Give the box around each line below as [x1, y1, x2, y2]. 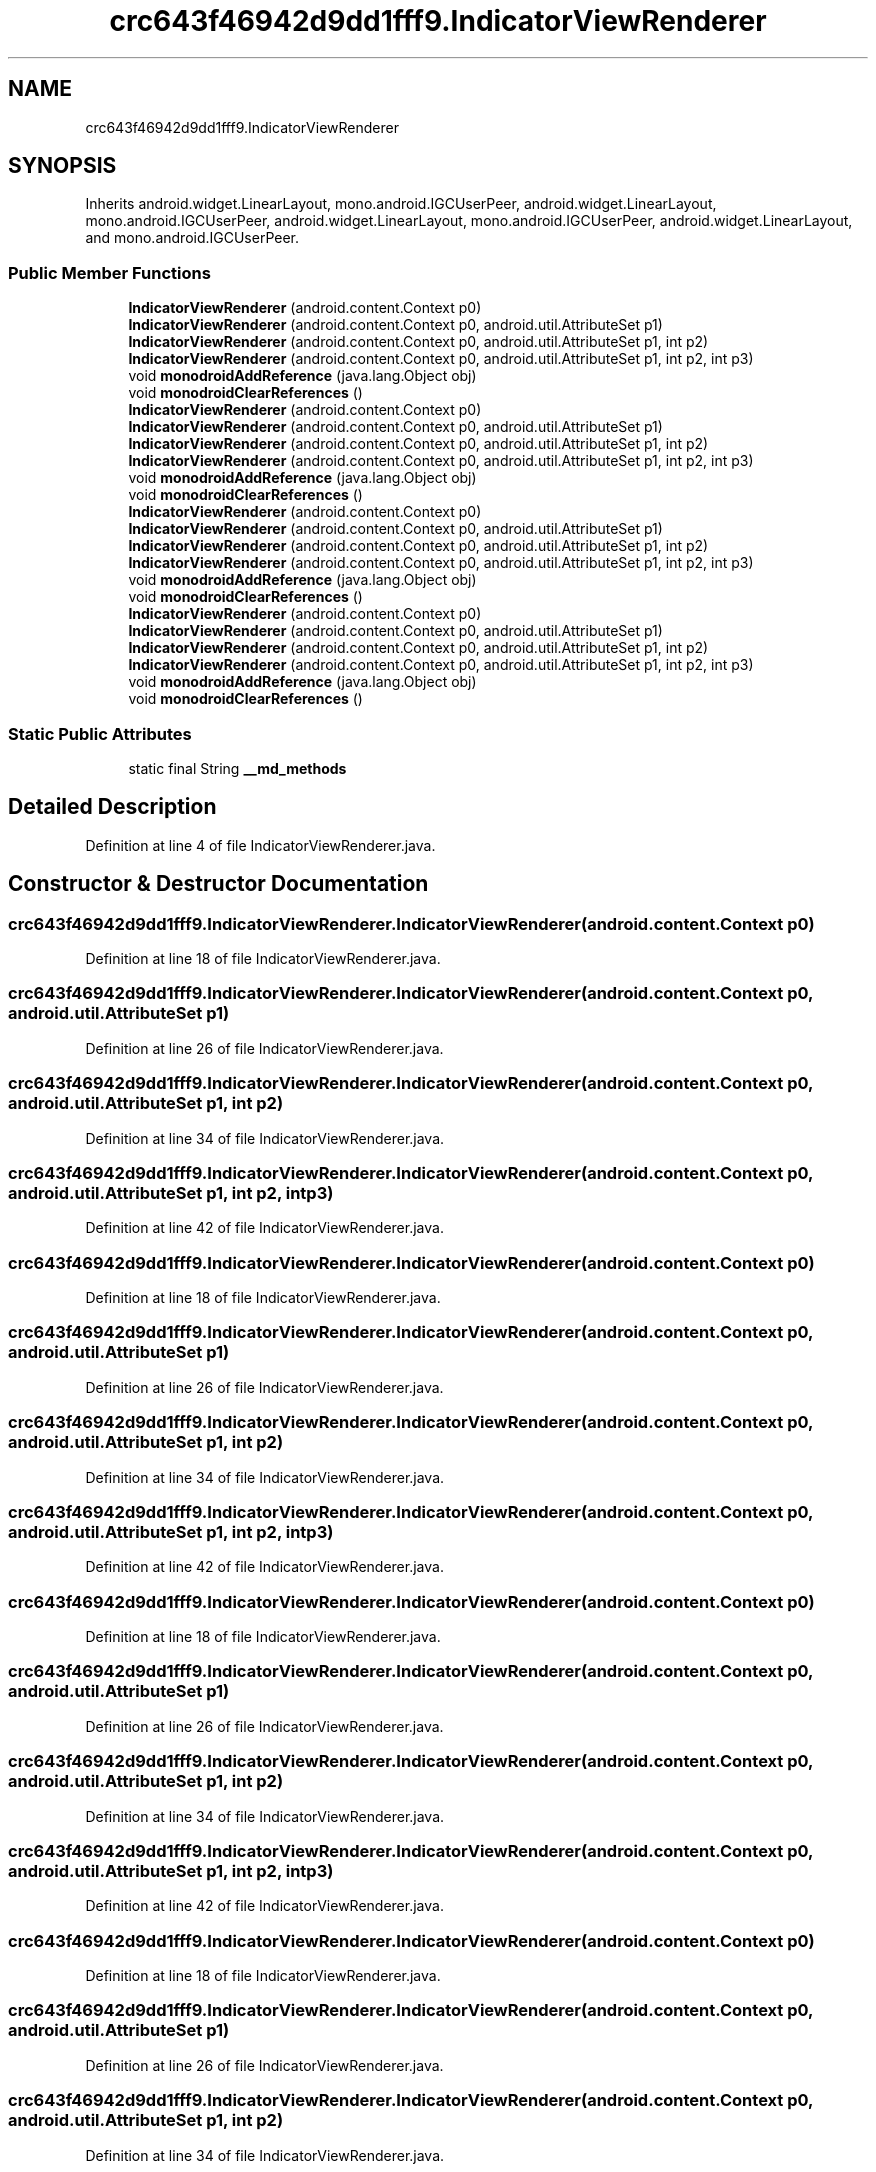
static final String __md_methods [128, 759, 347, 777]
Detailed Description [8, 794, 217, 820]
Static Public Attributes [8, 723, 192, 744]
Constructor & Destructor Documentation [8, 871, 429, 897]
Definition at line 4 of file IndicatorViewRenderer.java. [85, 836, 436, 854]
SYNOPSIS [8, 153, 117, 179]
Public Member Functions [8, 262, 211, 283]
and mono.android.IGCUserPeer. [85, 229, 300, 247]
